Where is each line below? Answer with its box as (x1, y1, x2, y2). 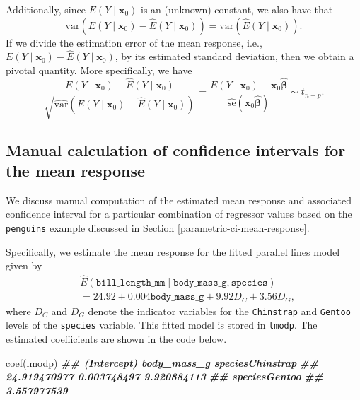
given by (6, 258, 42, 273)
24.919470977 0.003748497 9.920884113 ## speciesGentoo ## (6, 369, 323, 384)
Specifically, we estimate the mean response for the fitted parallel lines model (6, 244, 340, 259)
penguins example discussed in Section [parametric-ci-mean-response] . (6, 220, 310, 235)
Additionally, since (6, 2, 86, 16)
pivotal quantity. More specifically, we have (6, 63, 192, 77)
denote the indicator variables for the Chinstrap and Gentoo (88, 303, 351, 318)
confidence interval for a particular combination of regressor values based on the (6, 206, 352, 221)
